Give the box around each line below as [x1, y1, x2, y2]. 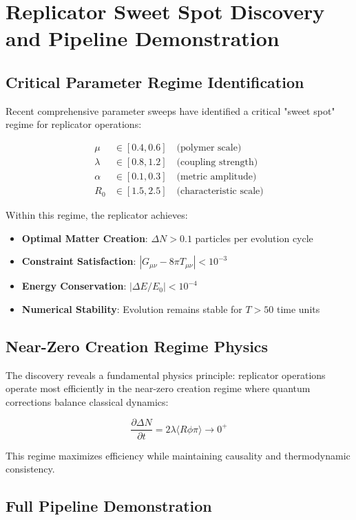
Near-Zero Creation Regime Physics [6, 335, 269, 356]
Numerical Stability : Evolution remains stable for [21, 301, 242, 316]
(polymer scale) [176, 142, 242, 153]
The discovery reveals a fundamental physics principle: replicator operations [6, 367, 326, 382]
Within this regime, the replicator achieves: [6, 208, 188, 222]
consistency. [6, 462, 55, 476]
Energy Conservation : [21, 279, 127, 293]
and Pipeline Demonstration [6, 24, 280, 52]
